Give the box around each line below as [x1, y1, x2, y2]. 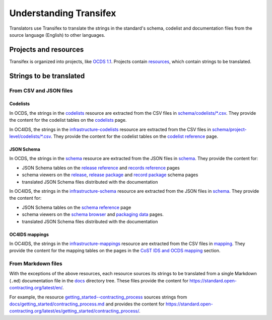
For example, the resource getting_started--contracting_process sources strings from [9, 294, 187, 300]
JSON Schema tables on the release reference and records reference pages [22, 165, 180, 171]
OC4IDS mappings [9, 231, 49, 237]
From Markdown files [9, 260, 62, 267]
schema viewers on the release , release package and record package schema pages [22, 172, 198, 178]
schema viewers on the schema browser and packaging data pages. [22, 211, 164, 217]
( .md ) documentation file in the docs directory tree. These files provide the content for [9, 277, 189, 284]
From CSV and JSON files [9, 87, 73, 94]
